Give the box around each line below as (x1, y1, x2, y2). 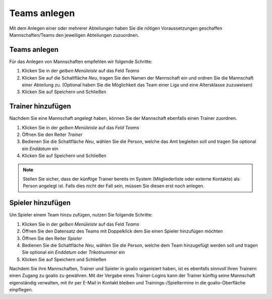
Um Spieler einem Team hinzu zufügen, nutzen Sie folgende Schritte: (9, 212, 153, 218)
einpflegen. (9, 287, 33, 293)
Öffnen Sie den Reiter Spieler (22, 235, 83, 241)
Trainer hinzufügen (9, 102, 72, 111)
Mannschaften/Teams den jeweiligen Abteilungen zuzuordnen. (9, 32, 140, 38)
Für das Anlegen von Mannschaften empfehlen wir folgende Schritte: (9, 58, 153, 64)
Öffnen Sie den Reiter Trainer (22, 131, 83, 138)
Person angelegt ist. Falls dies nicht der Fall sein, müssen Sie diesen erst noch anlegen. (23, 183, 205, 189)
